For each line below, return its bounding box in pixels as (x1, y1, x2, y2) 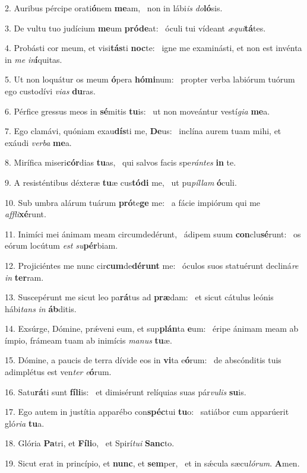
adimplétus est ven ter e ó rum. (5, 366, 112, 378)
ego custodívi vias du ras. (5, 84, 96, 97)
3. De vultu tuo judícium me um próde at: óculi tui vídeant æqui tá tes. (5, 21, 266, 34)
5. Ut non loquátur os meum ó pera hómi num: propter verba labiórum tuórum (5, 73, 295, 85)
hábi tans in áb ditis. (5, 302, 77, 315)
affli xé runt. (5, 208, 46, 220)
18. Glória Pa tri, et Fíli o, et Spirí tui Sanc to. (5, 437, 175, 449)
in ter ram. (5, 271, 44, 283)
